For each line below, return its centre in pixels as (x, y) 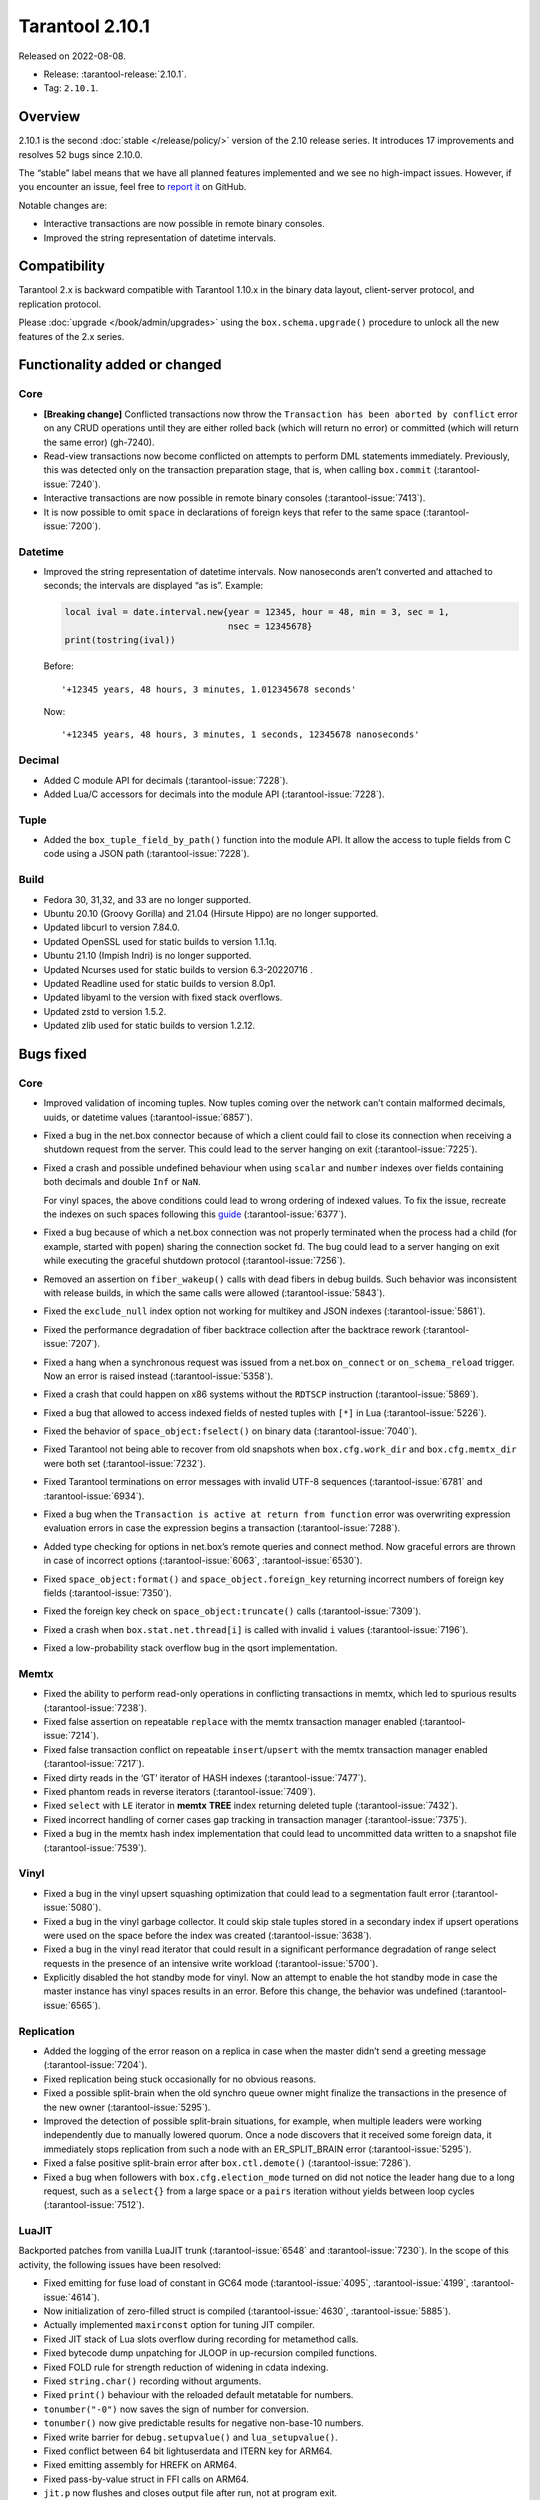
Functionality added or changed (120, 365)
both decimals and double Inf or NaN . (122, 1182)
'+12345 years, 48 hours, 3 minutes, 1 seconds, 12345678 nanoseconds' (240, 734)
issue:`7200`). (72, 526)
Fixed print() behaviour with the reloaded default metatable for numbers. (198, 2395)
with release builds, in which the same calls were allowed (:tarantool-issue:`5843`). (214, 1292)
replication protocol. (60, 304)
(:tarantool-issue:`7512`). (94, 2205)
